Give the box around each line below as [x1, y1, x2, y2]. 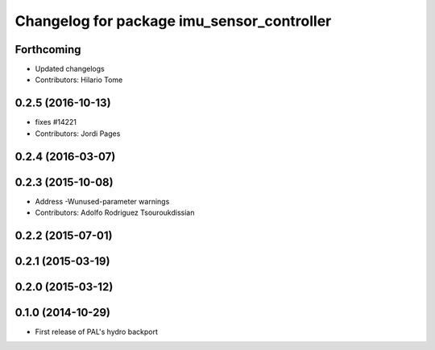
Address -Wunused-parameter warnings [35, 196, 170, 206]
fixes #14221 [35, 117, 77, 127]
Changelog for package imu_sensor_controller [14, 12, 332, 30]
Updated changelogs [35, 64, 105, 74]
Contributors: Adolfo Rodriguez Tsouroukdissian [35, 208, 195, 217]
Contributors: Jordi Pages [35, 129, 121, 138]
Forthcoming [14, 43, 81, 56]
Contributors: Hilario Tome [35, 75, 123, 84]
